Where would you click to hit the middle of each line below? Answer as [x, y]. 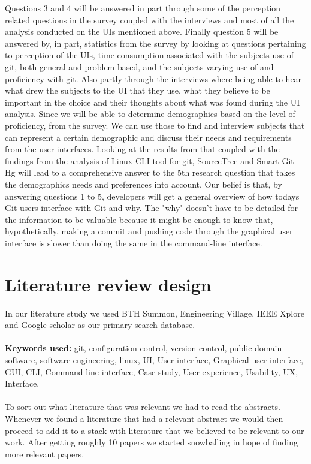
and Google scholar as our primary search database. [100, 325]
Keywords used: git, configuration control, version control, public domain [144, 348]
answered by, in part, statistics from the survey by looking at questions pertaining [155, 43]
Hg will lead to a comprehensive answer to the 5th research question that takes [150, 172]
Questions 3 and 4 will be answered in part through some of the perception [143, 8]
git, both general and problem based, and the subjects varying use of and [139, 66]
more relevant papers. [45, 454]
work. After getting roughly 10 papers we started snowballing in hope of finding [151, 442]
